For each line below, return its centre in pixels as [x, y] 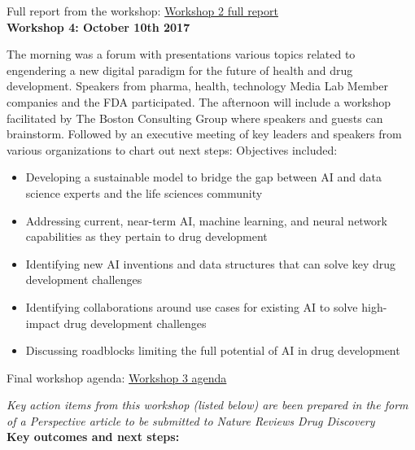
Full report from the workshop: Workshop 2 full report [142, 11]
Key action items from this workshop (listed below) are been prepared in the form [207, 405]
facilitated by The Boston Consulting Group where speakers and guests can [195, 118]
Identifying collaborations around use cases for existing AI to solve [192, 306]
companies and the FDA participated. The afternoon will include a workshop [199, 101]
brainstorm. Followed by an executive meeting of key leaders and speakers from [204, 134]
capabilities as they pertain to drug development [146, 236]
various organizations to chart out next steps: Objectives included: [172, 149]
